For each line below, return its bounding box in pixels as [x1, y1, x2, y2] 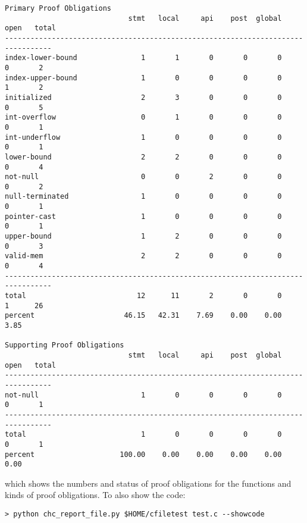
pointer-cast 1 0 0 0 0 [5, 212, 282, 221]
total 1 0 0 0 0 [5, 430, 282, 439]
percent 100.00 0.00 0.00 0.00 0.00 [5, 450, 282, 459]
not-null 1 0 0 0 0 [5, 390, 282, 399]
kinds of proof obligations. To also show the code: [5, 488, 186, 501]
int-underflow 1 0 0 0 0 [5, 133, 282, 142]
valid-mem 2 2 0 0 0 [5, 252, 282, 261]
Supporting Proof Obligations [5, 341, 124, 350]
